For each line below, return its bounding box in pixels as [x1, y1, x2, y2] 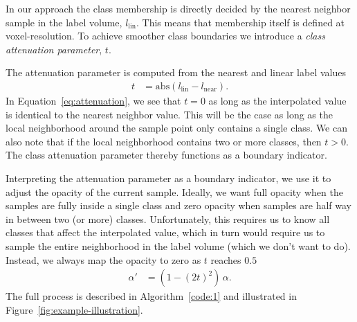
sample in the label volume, [6, 15, 122, 29]
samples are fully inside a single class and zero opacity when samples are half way [6, 198, 352, 213]
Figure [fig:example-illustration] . [6, 302, 143, 316]
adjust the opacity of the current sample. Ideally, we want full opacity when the [6, 184, 343, 199]
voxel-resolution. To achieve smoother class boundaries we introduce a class [6, 28, 325, 43]
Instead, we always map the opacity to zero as [6, 252, 201, 267]
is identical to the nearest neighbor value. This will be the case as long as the [6, 107, 333, 121]
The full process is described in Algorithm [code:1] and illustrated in [6, 289, 297, 303]
